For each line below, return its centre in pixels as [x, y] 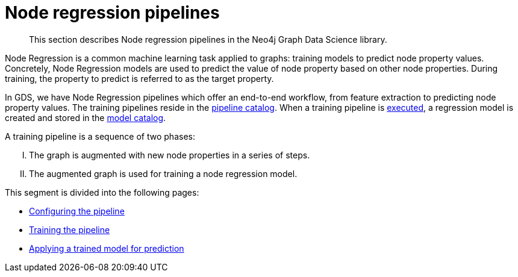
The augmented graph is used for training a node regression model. [163, 173]
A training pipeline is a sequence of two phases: [100, 136]
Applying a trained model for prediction [107, 248]
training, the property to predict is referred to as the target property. [139, 78]
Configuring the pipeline [77, 211]
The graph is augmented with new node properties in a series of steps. [170, 155]
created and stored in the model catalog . [86, 117]
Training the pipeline [70, 229]
